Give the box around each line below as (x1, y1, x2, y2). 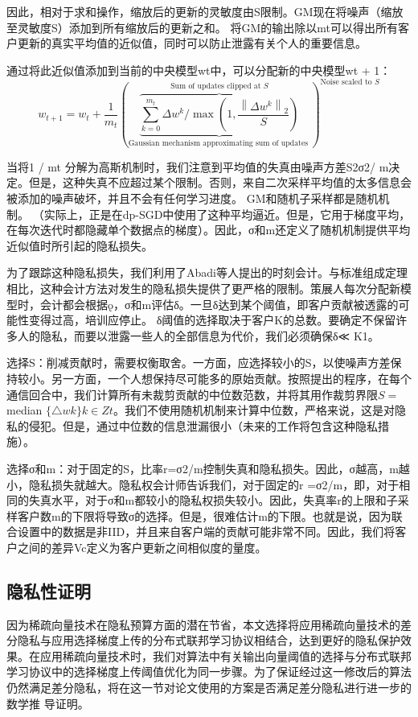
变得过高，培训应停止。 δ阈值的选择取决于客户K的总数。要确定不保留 (28, 311, 396, 328)
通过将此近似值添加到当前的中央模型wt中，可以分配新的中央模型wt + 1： (6, 61, 391, 78)
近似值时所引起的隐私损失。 (6, 237, 153, 253)
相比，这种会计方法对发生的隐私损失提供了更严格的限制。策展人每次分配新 (6, 279, 400, 296)
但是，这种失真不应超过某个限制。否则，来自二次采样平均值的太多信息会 (28, 174, 412, 191)
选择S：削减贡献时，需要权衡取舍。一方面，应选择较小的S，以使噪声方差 (6, 354, 391, 371)
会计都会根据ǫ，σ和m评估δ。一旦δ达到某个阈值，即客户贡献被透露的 (39, 295, 399, 312)
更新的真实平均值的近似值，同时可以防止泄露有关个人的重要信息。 (17, 35, 367, 52)
